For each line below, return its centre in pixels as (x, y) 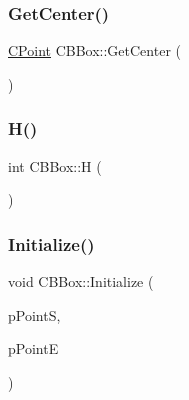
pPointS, (34, 314)
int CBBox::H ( (55, 165)
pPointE (33, 348)
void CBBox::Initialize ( (81, 281)
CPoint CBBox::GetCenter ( (94, 50)
